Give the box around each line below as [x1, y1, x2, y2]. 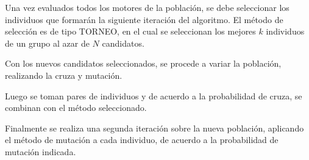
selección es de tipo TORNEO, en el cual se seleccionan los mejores [5, 25, 256, 38]
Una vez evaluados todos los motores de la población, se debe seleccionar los [5, 1, 289, 13]
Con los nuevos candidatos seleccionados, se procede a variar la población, [5, 57, 282, 70]
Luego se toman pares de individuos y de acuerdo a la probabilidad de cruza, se [5, 89, 302, 102]
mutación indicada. [5, 145, 76, 158]
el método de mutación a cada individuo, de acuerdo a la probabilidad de [5, 133, 279, 146]
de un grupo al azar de [5, 36, 90, 49]
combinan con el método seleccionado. [5, 101, 147, 114]
